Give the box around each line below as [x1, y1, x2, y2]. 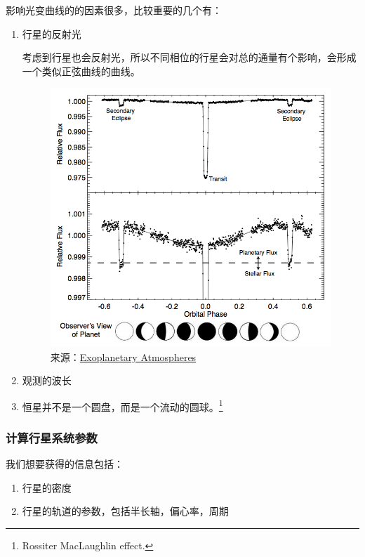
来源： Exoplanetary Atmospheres [50, 349, 197, 364]
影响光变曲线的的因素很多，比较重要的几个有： [6, 3, 222, 17]
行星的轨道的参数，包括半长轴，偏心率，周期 [22, 504, 229, 518]
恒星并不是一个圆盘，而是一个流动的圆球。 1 [22, 397, 223, 414]
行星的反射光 [22, 26, 81, 41]
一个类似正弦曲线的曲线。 [22, 63, 140, 78]
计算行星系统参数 [6, 428, 98, 446]
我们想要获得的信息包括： [6, 457, 124, 471]
